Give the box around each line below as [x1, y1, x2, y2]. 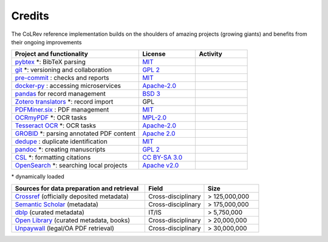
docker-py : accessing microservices [15, 82, 121, 90]
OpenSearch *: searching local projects [15, 161, 128, 170]
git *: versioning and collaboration [15, 66, 112, 74]
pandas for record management [15, 90, 106, 98]
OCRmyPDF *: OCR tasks [15, 113, 87, 122]
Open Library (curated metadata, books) [15, 216, 131, 224]
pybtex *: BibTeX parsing [15, 58, 86, 66]
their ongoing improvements [11, 38, 82, 45]
